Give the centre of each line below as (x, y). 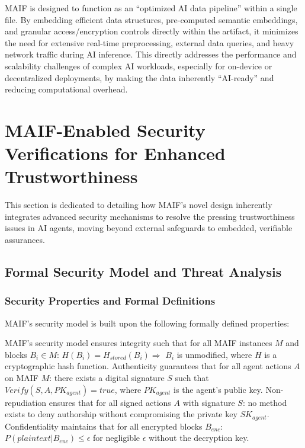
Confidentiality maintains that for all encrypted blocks (104, 426)
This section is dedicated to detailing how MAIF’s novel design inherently (139, 205)
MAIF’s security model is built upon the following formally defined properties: (147, 323)
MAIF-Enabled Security (105, 129)
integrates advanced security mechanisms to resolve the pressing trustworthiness (150, 216)
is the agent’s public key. (218, 389)
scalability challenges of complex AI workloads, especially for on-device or (139, 65)
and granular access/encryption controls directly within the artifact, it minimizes (152, 31)
